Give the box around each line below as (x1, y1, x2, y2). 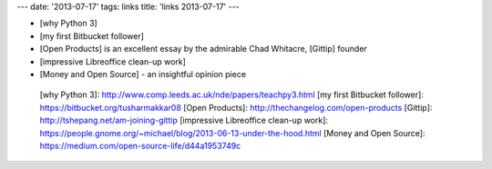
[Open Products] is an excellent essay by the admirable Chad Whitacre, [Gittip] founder (39, 44, 368, 55)
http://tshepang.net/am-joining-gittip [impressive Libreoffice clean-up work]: (39, 114, 328, 126)
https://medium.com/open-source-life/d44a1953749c (39, 140, 241, 151)
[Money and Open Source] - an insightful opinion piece (39, 68, 246, 79)
